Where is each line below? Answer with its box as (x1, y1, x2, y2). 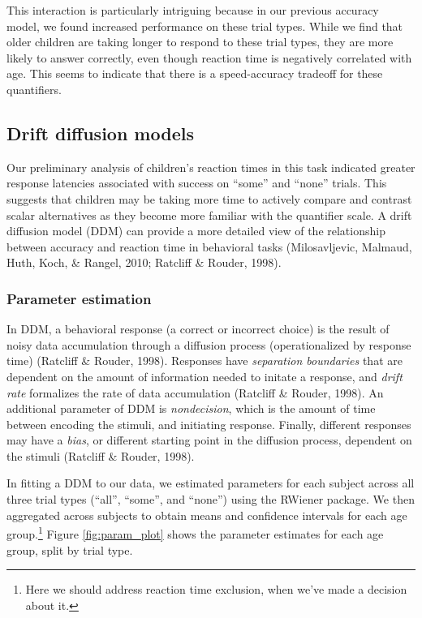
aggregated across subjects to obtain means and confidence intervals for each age (6, 506, 407, 523)
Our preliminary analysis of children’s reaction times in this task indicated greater (6, 158, 416, 175)
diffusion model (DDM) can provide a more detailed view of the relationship (6, 222, 385, 239)
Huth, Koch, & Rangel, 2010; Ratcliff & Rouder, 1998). (6, 254, 282, 271)
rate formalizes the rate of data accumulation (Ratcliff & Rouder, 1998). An (6, 384, 384, 401)
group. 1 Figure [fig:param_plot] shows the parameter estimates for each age (6, 523, 384, 542)
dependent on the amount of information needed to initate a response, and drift (6, 367, 403, 384)
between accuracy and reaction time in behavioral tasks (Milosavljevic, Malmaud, (6, 238, 412, 255)
